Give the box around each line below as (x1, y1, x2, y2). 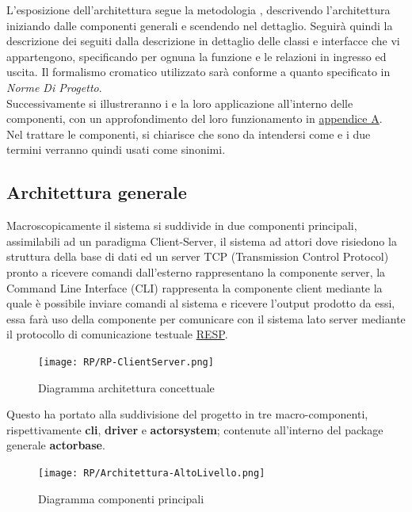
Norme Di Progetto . (6, 78, 102, 95)
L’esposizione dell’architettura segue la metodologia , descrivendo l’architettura (6, 2, 391, 17)
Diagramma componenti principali (38, 490, 204, 506)
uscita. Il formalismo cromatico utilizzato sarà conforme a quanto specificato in (6, 63, 391, 80)
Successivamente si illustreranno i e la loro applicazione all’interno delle (6, 94, 353, 111)
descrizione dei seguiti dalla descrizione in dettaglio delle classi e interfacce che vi (6, 32, 400, 49)
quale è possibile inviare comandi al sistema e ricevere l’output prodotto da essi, (6, 295, 395, 311)
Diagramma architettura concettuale (38, 379, 215, 395)
